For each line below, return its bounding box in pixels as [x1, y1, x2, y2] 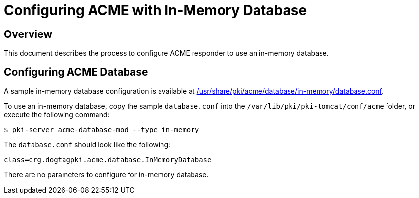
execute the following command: [4, 110, 110, 119]
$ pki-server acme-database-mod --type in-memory [4, 126, 199, 134]
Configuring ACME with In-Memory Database [4, 2, 307, 19]
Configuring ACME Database [4, 66, 148, 78]
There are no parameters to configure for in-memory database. [4, 170, 209, 179]
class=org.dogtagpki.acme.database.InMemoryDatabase [4, 156, 212, 164]
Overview [4, 28, 53, 40]
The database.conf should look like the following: [4, 140, 171, 149]
